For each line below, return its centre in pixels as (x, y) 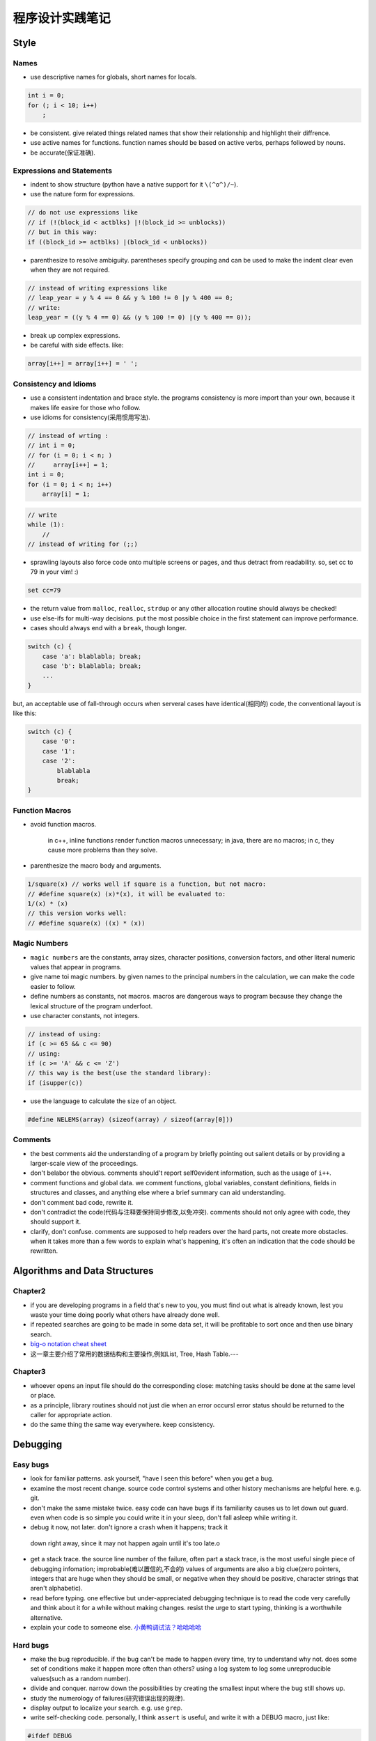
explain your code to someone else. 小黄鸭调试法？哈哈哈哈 (116, 1627)
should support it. (56, 1221)
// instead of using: (64, 1034)
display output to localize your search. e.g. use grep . (106, 1708)
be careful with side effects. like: (77, 345)
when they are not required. (70, 270)
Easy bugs (31, 1465)
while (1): (46, 525)
